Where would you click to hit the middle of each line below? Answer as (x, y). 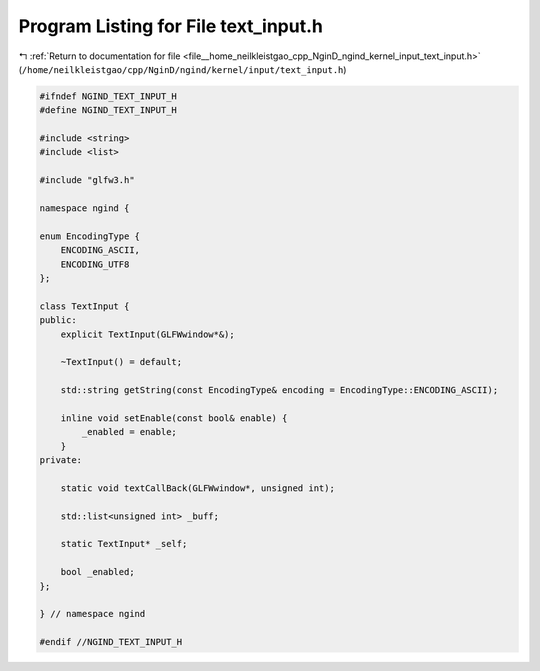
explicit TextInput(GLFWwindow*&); (147, 334)
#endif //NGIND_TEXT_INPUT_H (111, 642)
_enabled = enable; (129, 432)
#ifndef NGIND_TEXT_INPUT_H (108, 96)
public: (58, 320)
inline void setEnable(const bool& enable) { (174, 418)
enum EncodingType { (89, 236)
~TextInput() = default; (121, 362)
